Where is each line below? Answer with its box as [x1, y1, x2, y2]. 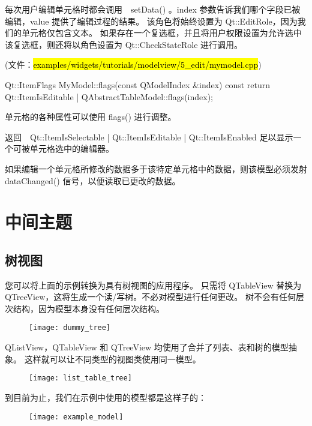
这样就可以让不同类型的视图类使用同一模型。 [24, 352, 201, 365]
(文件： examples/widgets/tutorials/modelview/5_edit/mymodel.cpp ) [5, 58, 262, 71]
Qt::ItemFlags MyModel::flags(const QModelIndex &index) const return [5, 78, 271, 91]
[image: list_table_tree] [29, 374, 132, 383]
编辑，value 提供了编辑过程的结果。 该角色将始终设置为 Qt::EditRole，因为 [5, 14, 298, 27]
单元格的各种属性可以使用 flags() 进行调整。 [5, 110, 176, 123]
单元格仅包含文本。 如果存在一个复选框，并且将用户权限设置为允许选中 [21, 26, 302, 39]
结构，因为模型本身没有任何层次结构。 [13, 302, 164, 314]
